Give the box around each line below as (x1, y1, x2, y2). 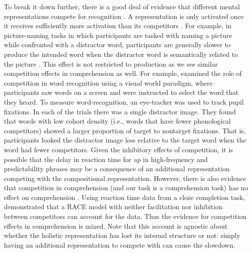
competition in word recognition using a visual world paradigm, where (4, 77, 213, 88)
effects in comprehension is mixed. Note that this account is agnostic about (4, 220, 228, 231)
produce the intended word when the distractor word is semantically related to (4, 49, 238, 59)
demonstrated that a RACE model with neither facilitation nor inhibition (4, 201, 223, 212)
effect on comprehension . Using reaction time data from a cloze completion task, (4, 192, 245, 202)
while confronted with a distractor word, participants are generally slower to (4, 39, 231, 50)
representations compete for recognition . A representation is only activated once (4, 11, 244, 21)
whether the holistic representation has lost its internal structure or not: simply (4, 230, 240, 240)
